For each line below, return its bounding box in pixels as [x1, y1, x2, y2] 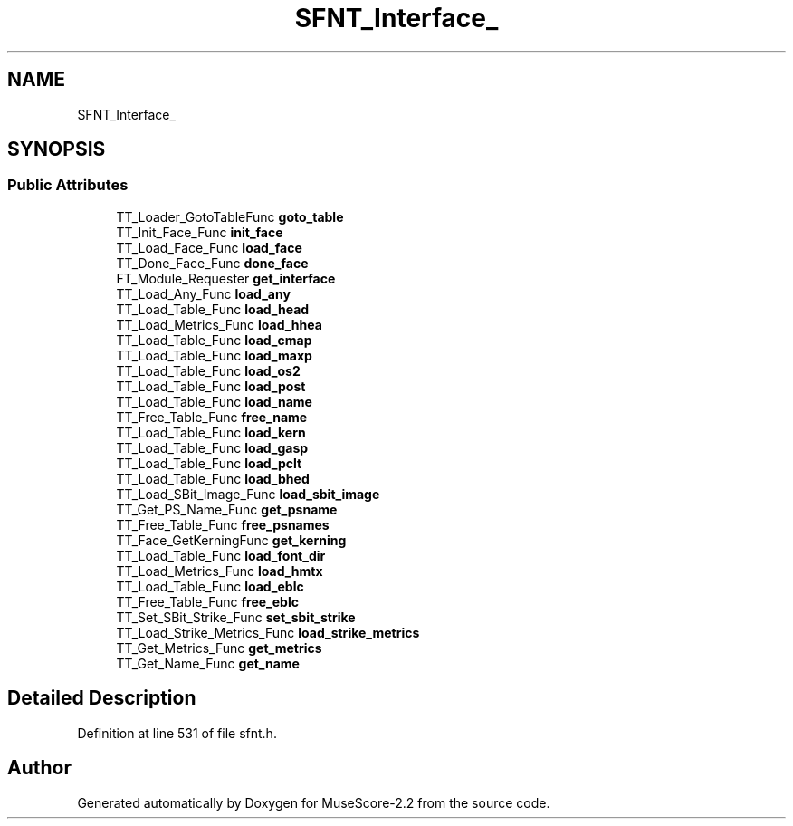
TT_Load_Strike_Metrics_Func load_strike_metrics [116, 624, 420, 640]
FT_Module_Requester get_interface [116, 270, 336, 286]
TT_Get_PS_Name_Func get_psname [116, 501, 338, 517]
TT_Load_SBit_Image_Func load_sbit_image [116, 485, 380, 502]
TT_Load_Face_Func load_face [116, 239, 302, 255]
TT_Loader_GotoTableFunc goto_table [116, 208, 344, 225]
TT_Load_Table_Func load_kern [116, 424, 306, 440]
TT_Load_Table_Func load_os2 [116, 362, 301, 379]
